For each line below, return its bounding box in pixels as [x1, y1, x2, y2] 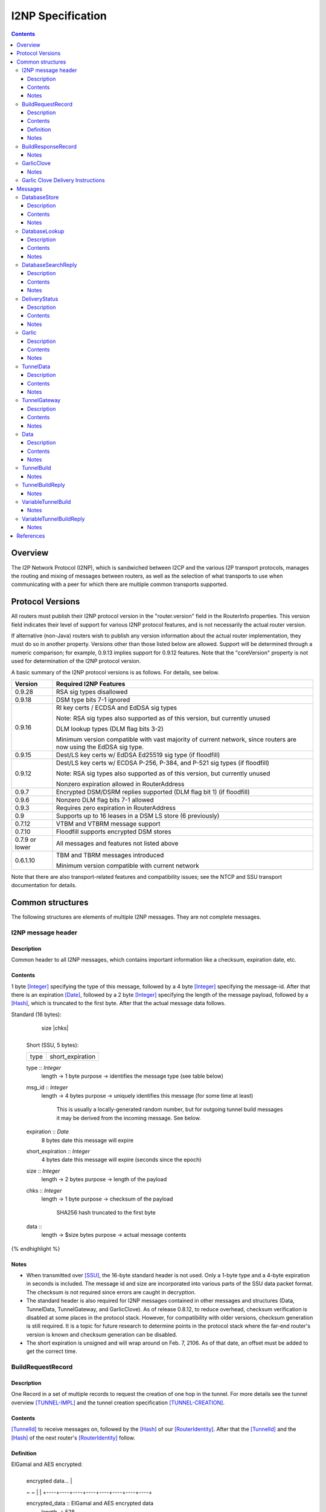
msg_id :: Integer [26, 1083, 68, 1091]
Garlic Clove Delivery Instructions [22, 177, 105, 184]
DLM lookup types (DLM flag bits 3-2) [56, 725, 164, 733]
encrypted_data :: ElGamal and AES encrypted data [26, 1500, 154, 1507]
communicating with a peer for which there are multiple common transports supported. [11, 581, 228, 588]
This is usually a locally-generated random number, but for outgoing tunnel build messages [56, 1106, 283, 1113]
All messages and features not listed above [56, 839, 179, 847]
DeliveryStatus [22, 295, 59, 302]
